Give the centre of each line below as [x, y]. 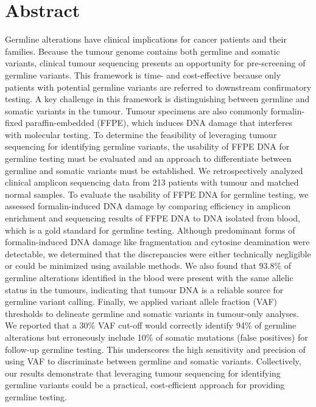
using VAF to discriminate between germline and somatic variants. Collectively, [153, 361]
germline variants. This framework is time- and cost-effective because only [143, 75]
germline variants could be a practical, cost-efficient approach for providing [145, 385]
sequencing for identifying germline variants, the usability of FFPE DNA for [147, 146]
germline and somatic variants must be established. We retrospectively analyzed [154, 170]
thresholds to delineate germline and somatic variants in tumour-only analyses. [152, 313]
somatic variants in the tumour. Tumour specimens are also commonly [136, 110]
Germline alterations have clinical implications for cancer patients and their [146, 39]
